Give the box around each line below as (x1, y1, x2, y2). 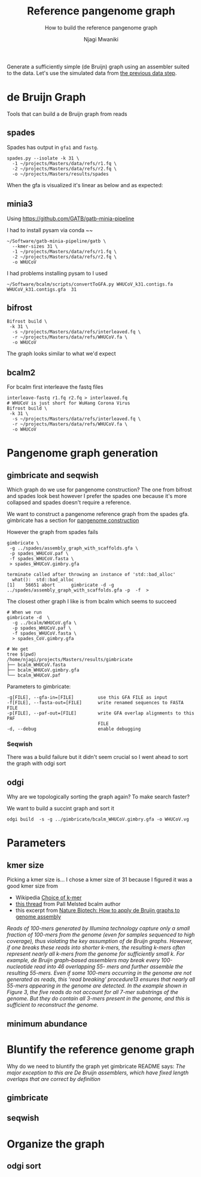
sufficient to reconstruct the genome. (7, 1001, 99, 1008)
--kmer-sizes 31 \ (12, 243, 59, 250)
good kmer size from (7, 882, 59, 890)
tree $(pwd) (7, 651, 36, 657)
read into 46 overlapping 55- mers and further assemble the (34, 963, 183, 970)
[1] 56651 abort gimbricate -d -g (7, 582, 114, 588)
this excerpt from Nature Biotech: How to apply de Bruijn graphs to (15, 907, 180, 914)
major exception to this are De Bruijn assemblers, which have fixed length (7, 1069, 189, 1076)
